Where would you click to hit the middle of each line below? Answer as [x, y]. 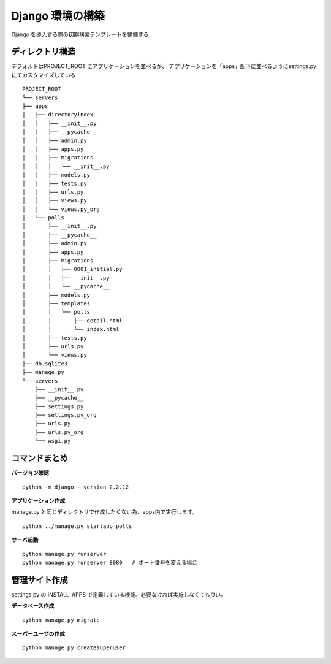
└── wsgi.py [53, 441]
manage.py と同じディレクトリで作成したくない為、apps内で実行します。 [105, 512]
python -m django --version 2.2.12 [76, 487]
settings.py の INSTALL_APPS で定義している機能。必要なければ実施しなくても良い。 [119, 594]
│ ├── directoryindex [58, 115]
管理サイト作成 [40, 580]
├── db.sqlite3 [45, 364]
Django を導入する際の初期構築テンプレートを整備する [80, 34]
